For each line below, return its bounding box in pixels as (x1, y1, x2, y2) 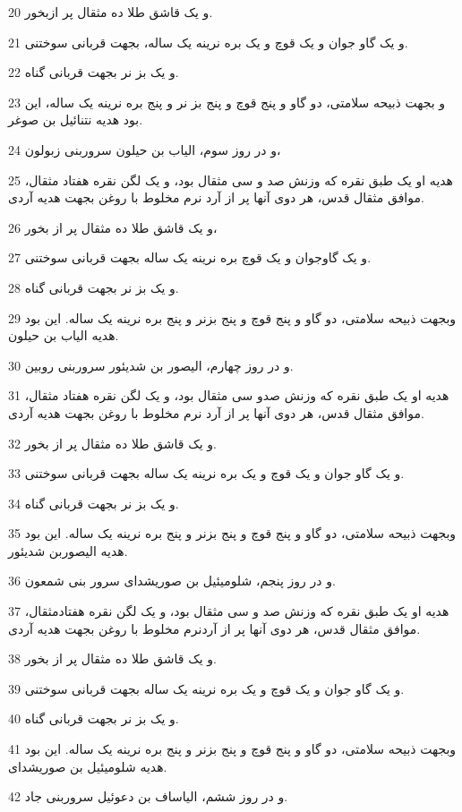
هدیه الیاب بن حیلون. (8, 326, 119, 345)
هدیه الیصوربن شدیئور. (8, 541, 128, 560)
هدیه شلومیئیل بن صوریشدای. (8, 756, 167, 775)
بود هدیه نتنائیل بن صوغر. (8, 110, 143, 129)
